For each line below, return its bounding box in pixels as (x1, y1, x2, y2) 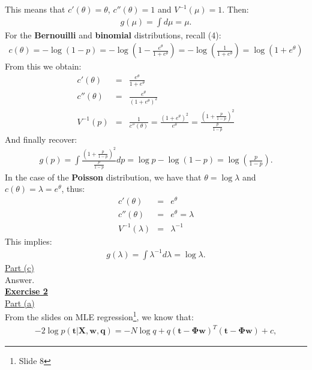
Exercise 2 (5, 285, 48, 297)
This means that (5, 3, 65, 15)
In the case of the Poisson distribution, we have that (5, 170, 202, 183)
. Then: (222, 3, 249, 15)
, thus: (61, 182, 85, 195)
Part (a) (5, 296, 35, 309)
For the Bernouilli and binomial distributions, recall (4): (5, 28, 221, 41)
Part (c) (5, 261, 34, 273)
